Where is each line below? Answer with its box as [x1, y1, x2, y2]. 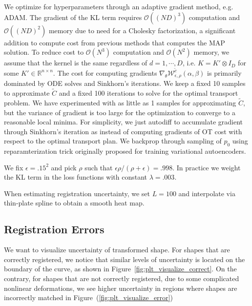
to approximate [4, 88, 50, 98]
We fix [4, 162, 23, 172]
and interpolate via [178, 188, 235, 198]
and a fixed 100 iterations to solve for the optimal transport [59, 88, 238, 98]
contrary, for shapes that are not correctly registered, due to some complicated [4, 273, 239, 284]
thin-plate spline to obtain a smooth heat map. [4, 198, 145, 208]
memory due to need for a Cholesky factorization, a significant [48, 25, 236, 35]
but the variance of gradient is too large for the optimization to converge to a [4, 107, 235, 117]
